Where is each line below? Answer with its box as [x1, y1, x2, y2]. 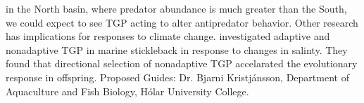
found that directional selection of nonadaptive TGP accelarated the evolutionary [6, 56, 358, 71]
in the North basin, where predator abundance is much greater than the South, [6, 1, 347, 15]
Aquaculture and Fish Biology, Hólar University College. [6, 83, 249, 98]
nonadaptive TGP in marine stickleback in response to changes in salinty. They [6, 42, 348, 57]
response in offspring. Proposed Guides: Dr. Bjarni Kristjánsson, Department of [6, 69, 349, 84]
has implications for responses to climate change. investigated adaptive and [6, 29, 330, 43]
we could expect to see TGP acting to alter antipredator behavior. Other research [6, 15, 358, 29]
